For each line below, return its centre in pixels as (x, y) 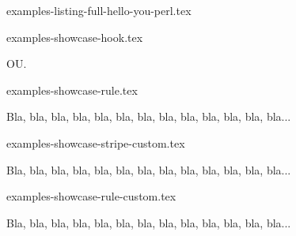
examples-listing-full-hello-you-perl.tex (99, 10)
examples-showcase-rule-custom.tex (91, 196)
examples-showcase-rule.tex (72, 90)
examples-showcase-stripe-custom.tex (96, 142)
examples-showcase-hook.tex (75, 37)
